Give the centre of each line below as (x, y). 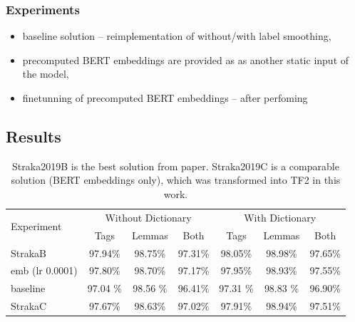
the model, (46, 74)
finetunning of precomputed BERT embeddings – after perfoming (165, 98)
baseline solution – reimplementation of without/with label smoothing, (177, 36)
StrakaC (29, 306)
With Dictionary (280, 217)
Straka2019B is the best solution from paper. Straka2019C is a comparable (176, 166)
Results (34, 136)
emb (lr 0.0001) (44, 270)
